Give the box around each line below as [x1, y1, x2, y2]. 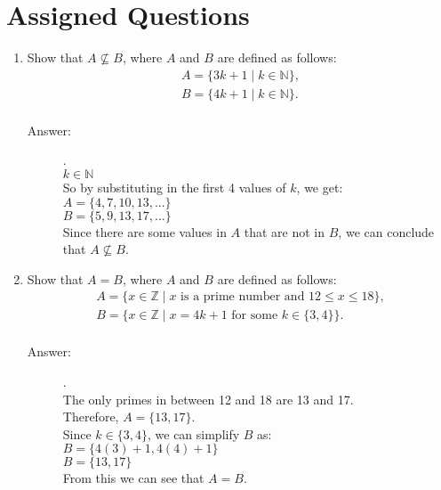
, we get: [296, 178, 343, 196]
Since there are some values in [62, 222, 227, 241]
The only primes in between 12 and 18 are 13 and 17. [62, 389, 354, 408]
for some [231, 309, 278, 323]
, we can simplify [147, 424, 240, 443]
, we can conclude [338, 222, 435, 241]
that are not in [244, 222, 325, 241]
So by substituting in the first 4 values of [62, 178, 286, 196]
